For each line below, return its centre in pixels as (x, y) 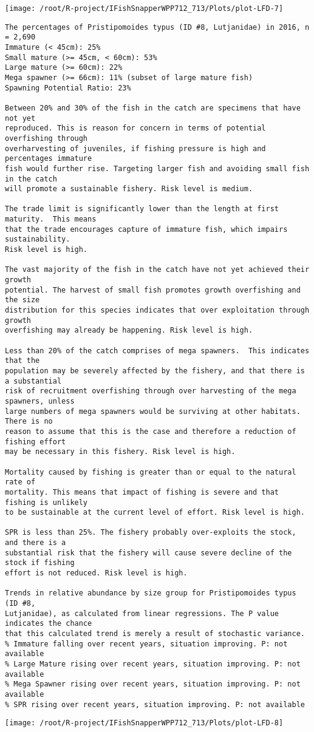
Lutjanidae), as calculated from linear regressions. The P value (142, 613)
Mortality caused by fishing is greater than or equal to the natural (151, 472)
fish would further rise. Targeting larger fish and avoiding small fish (157, 168)
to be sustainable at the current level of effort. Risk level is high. (155, 513)
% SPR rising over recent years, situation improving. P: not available (155, 704)
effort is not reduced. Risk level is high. (96, 573)
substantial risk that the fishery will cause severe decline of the (148, 553)
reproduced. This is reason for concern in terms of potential (135, 128)
